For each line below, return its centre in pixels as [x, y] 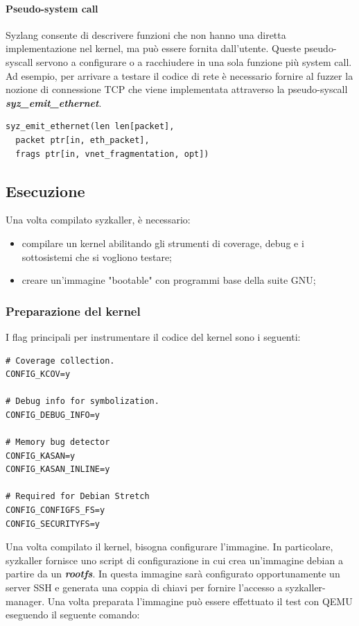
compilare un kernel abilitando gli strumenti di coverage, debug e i [163, 243]
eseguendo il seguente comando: [73, 615]
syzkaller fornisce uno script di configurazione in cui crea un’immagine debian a [174, 560]
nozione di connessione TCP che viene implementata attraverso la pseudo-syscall [177, 89]
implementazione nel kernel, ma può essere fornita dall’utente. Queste [154, 48]
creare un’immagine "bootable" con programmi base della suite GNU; [169, 280]
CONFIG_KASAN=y [41, 456]
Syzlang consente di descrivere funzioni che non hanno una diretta [146, 34]
